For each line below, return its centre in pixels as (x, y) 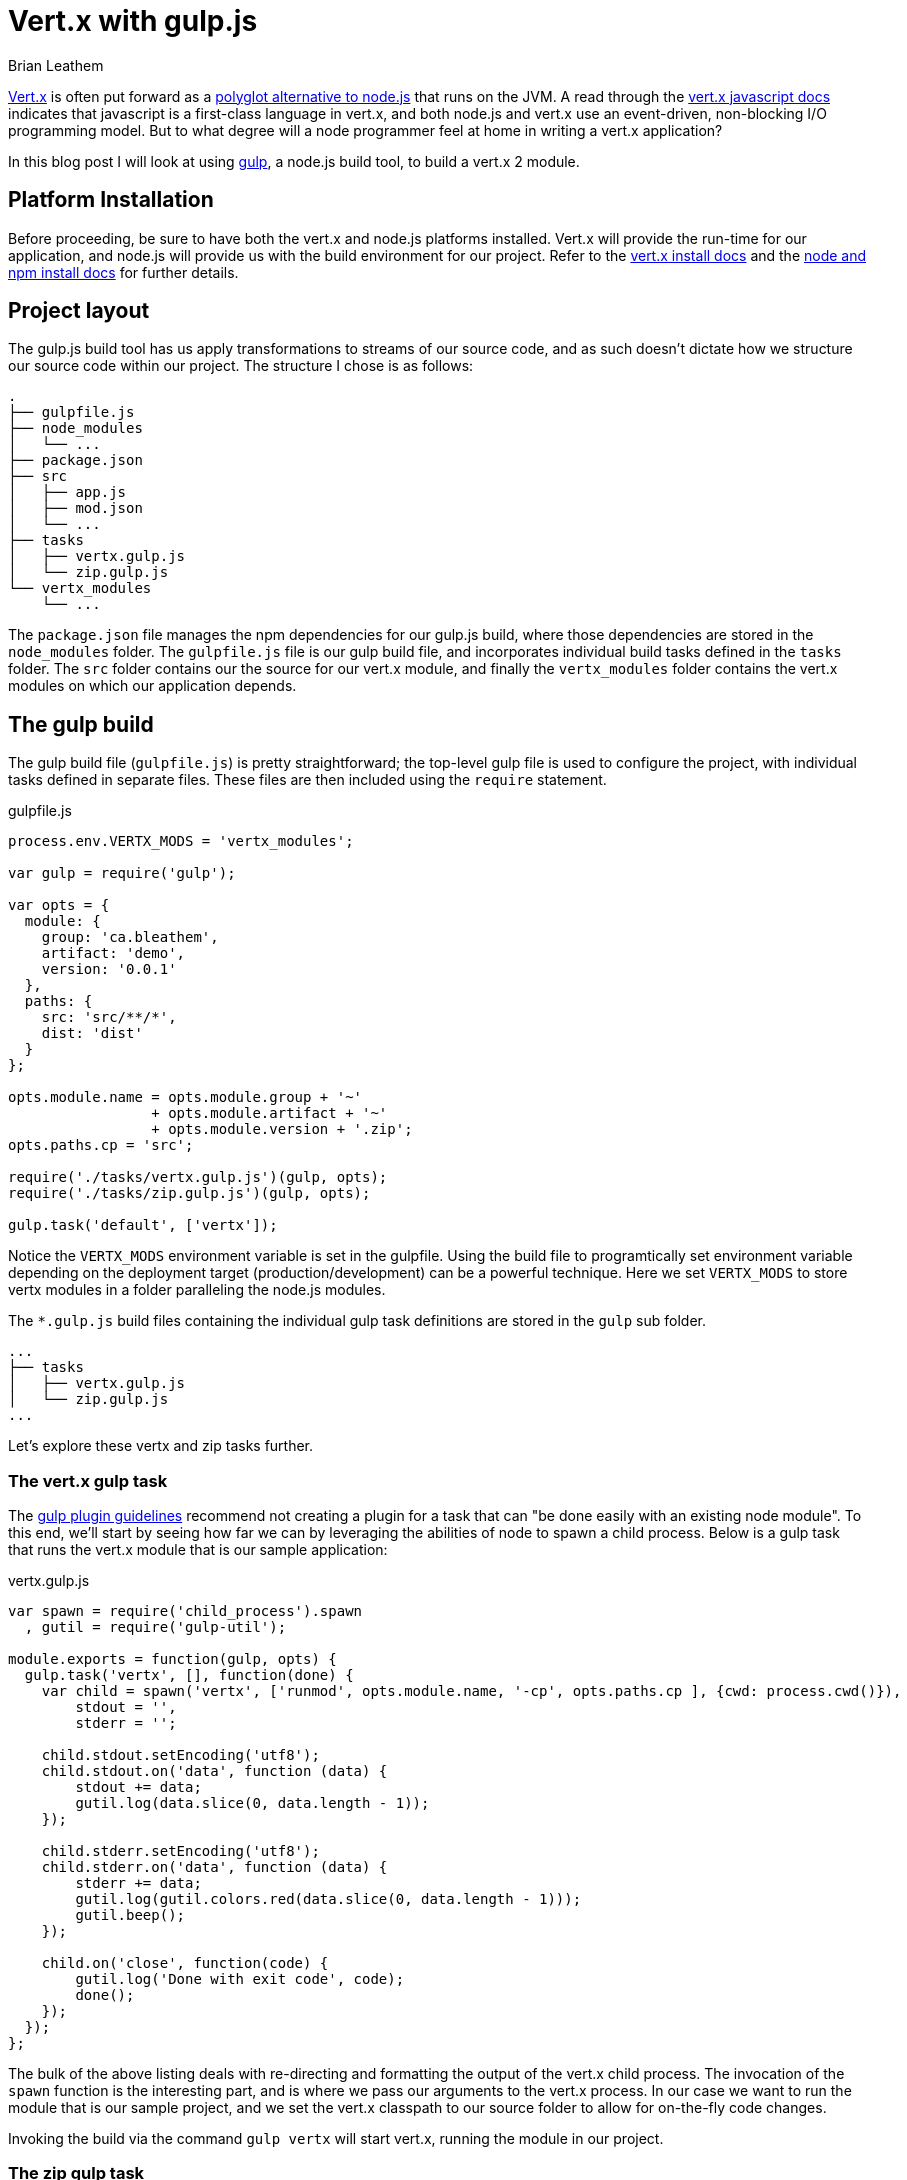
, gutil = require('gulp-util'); (155, 1627)
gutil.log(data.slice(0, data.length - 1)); (252, 1803)
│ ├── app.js (67, 492)
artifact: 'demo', (113, 953)
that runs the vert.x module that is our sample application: (198, 1550)
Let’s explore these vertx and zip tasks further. (161, 1446)
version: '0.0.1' (109, 969)
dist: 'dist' (92, 1033)
